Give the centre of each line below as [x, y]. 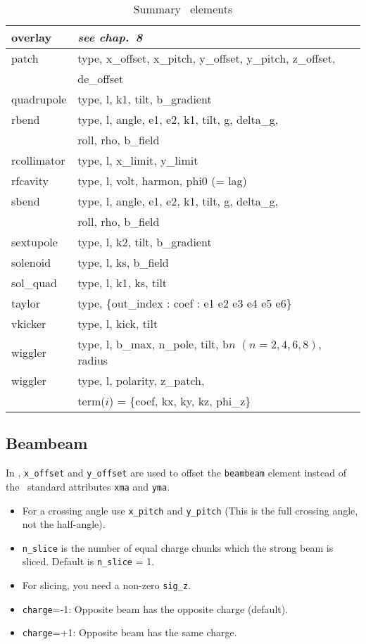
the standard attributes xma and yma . [88, 486]
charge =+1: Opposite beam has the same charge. [130, 632]
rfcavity [30, 181]
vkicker [29, 323]
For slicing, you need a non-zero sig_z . [106, 585]
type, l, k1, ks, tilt [122, 283]
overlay [32, 37]
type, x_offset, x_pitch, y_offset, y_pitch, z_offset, [207, 58]
